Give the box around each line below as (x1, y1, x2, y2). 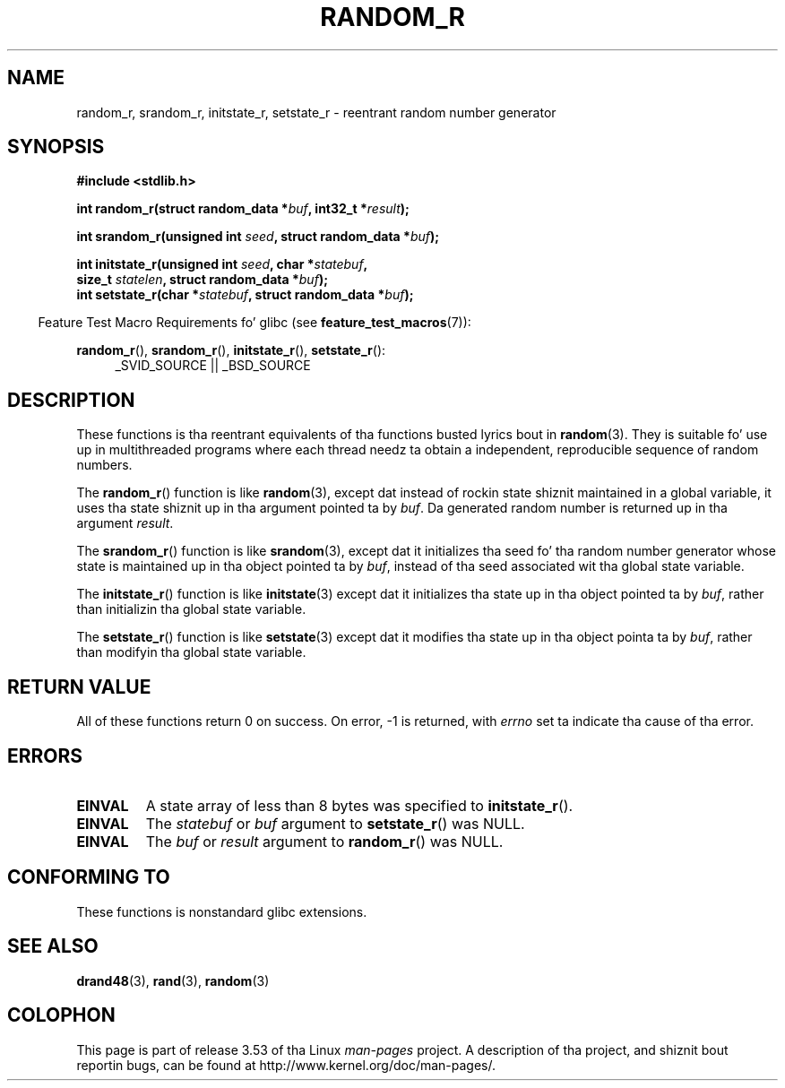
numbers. (76, 457, 133, 473)
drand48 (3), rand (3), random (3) (76, 972, 270, 989)
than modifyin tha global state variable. (76, 644, 306, 661)
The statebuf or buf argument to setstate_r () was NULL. (145, 814, 525, 833)
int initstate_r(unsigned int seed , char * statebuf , (76, 256, 368, 272)
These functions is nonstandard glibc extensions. (76, 903, 367, 920)
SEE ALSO (7, 935, 99, 958)
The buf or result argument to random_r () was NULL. (145, 832, 504, 851)
